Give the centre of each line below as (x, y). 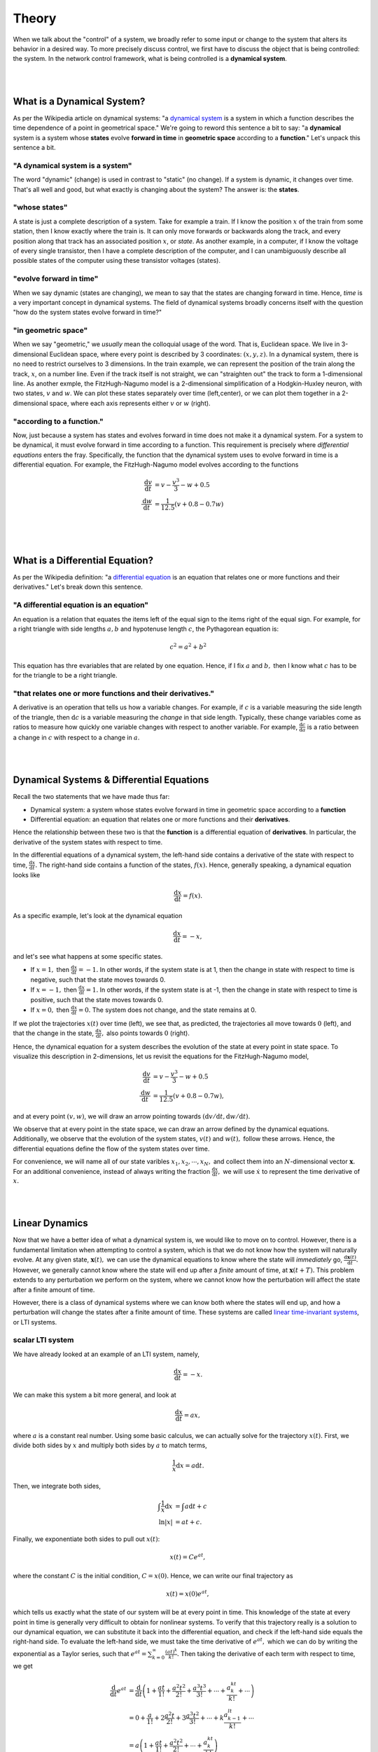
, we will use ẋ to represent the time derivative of (289, 1171)
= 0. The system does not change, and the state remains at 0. (167, 1010)
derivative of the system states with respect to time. (88, 842)
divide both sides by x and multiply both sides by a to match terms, (110, 1445)
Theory (35, 18)
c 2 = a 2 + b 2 (188, 646)
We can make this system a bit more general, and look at (94, 1395)
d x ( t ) (350, 1257)
